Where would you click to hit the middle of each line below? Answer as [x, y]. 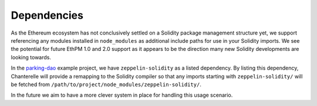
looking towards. [31, 57]
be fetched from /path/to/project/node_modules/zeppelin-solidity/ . [106, 84]
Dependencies [47, 15]
